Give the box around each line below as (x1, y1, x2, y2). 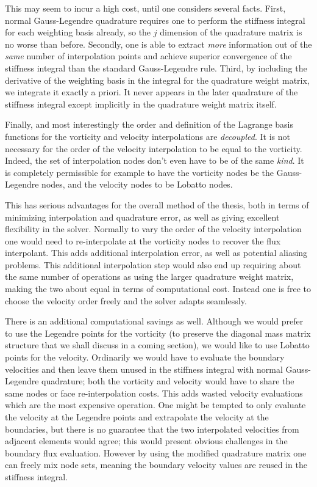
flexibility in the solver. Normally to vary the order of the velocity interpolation (5, 222, 302, 235)
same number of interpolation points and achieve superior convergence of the (5, 49, 292, 62)
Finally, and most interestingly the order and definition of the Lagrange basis (5, 118, 294, 131)
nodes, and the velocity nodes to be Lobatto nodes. (41, 178, 233, 191)
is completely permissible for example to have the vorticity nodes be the (5, 166, 274, 178)
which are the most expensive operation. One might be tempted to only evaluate (5, 398, 306, 411)
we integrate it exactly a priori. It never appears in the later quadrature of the (5, 86, 298, 98)
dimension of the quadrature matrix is (160, 26, 302, 38)
